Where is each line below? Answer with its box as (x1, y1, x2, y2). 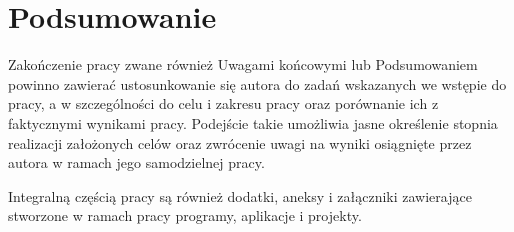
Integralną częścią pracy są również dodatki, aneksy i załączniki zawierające (8, 185, 472, 206)
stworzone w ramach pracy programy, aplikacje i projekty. (8, 205, 362, 226)
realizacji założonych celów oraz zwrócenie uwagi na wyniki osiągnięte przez (8, 132, 472, 153)
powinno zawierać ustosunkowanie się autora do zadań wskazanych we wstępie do (8, 73, 507, 94)
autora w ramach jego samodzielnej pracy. (8, 152, 265, 173)
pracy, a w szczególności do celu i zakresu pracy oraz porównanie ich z (8, 93, 439, 114)
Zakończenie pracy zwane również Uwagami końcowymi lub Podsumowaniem (8, 54, 478, 75)
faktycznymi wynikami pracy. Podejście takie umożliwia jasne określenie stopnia (8, 112, 498, 133)
